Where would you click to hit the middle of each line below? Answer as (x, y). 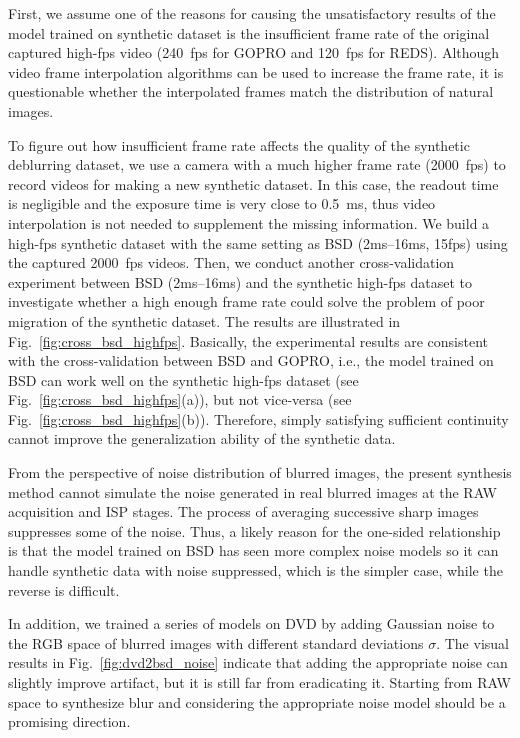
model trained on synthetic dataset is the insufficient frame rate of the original (249, 32)
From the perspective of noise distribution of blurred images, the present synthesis (260, 472)
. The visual (472, 642)
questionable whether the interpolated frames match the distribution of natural (251, 91)
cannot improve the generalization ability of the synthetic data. (202, 438)
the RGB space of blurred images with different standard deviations (216, 642)
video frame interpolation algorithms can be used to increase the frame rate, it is (256, 71)
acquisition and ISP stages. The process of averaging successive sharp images (243, 511)
